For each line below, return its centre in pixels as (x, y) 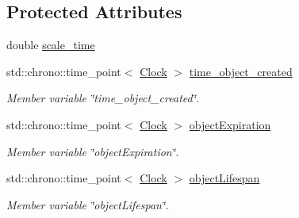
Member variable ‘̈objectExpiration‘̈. (93, 151)
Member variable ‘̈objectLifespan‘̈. (88, 204)
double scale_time (51, 45)
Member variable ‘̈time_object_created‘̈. (103, 98)
